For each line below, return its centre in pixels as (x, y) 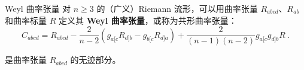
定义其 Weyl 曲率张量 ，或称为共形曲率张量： (148, 20)
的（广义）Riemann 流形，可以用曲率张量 (177, 8)
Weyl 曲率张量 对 (38, 8)
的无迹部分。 (95, 60)
